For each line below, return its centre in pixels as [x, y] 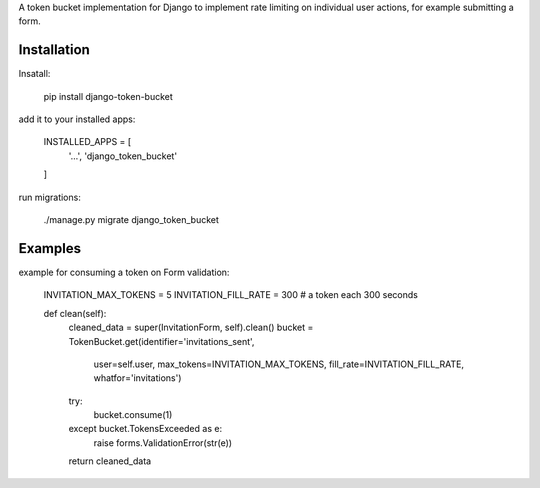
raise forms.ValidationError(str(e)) [163, 442]
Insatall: [34, 74]
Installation [54, 50]
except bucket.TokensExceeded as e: [145, 429]
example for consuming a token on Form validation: [124, 272]
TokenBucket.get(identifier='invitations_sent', [161, 341]
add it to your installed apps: [77, 119]
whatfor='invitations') [137, 378]
